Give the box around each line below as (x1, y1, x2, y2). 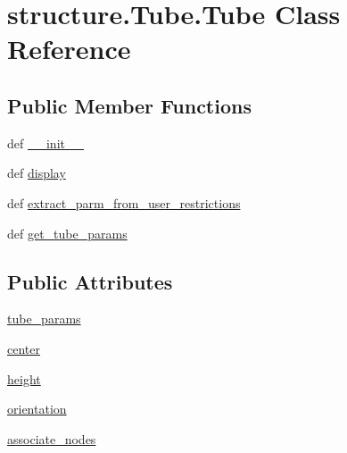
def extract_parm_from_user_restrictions (7, 193, 241, 212)
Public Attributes (7, 267, 173, 295)
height (7, 369, 41, 388)
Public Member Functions (7, 91, 252, 119)
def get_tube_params (7, 223, 128, 242)
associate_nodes (7, 429, 96, 448)
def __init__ (7, 133, 84, 152)
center (7, 339, 40, 357)
